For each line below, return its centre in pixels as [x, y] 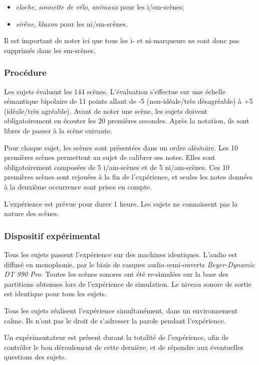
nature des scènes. [32, 213]
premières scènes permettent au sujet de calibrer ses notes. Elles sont [110, 157]
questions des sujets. [35, 357]
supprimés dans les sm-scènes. [50, 50]
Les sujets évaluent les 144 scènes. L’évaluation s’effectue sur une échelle [115, 91]
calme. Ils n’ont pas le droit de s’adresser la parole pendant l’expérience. [115, 320]
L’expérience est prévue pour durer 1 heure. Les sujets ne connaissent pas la [121, 203]
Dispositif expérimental [52, 235]
